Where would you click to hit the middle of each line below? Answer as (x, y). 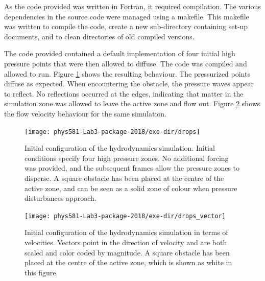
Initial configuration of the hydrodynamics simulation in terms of (126, 232)
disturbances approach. (61, 198)
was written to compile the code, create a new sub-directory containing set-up (126, 26)
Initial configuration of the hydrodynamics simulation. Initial (120, 148)
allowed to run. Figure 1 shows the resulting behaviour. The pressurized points (127, 73)
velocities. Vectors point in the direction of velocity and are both (126, 242)
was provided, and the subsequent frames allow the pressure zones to (132, 168)
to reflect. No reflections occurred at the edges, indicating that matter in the (124, 93)
